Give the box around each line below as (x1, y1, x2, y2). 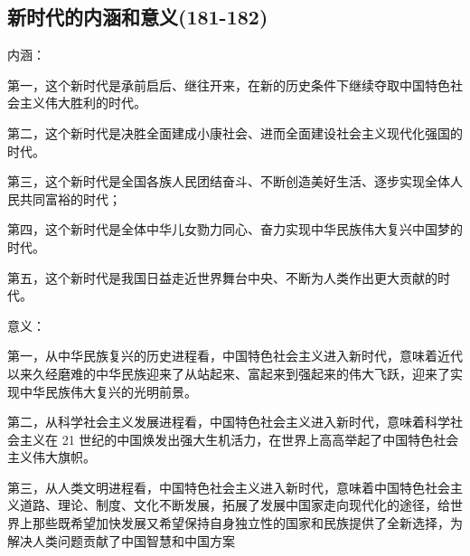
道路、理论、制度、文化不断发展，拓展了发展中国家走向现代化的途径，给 (19, 495, 450, 514)
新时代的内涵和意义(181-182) (7, 3, 268, 31)
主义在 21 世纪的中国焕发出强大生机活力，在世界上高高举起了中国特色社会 (19, 429, 459, 448)
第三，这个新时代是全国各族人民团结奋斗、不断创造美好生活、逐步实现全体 (7, 172, 450, 191)
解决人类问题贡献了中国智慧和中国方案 (7, 531, 235, 550)
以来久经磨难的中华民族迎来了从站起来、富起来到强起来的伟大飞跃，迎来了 (7, 363, 450, 382)
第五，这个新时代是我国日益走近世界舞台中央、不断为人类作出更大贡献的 (7, 268, 437, 287)
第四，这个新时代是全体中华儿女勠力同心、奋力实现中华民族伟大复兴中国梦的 (7, 220, 463, 239)
